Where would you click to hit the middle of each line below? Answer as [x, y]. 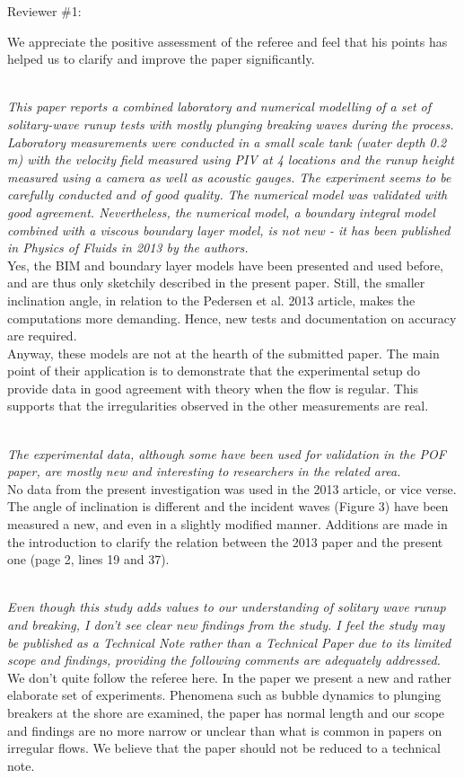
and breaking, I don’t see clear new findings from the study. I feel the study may [226, 624]
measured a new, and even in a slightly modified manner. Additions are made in [228, 524]
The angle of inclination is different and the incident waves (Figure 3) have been [228, 506]
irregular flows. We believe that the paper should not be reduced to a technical [224, 748]
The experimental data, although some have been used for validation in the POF [227, 453]
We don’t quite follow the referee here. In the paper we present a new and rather [229, 677]
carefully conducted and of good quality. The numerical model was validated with [228, 194]
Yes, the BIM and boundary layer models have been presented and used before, [225, 265]
